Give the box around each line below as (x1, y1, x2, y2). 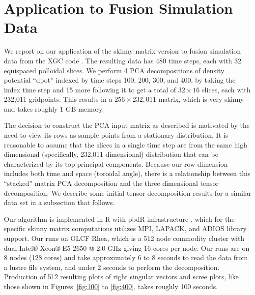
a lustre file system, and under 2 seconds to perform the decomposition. (4, 262, 220, 272)
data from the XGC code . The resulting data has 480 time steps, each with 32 (4, 55, 242, 65)
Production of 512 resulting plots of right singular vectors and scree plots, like (4, 271, 239, 282)
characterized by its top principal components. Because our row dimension (4, 158, 228, 169)
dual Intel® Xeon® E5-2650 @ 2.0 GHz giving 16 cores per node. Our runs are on (4, 242, 250, 253)
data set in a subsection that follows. (4, 197, 115, 207)
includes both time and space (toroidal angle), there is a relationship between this (4, 168, 251, 178)
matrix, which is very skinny (158, 94, 244, 104)
